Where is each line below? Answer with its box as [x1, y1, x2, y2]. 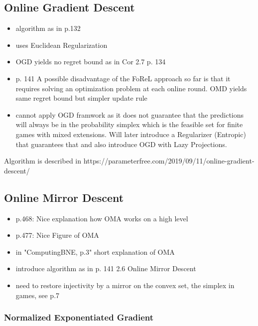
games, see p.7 [15, 290, 60, 300]
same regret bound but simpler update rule [15, 93, 147, 103]
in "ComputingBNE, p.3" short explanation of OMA [15, 246, 175, 257]
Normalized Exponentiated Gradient [4, 311, 154, 324]
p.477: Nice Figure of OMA [15, 230, 99, 240]
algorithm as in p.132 [15, 23, 81, 33]
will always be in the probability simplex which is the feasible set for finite [15, 119, 243, 130]
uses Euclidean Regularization [15, 39, 108, 50]
